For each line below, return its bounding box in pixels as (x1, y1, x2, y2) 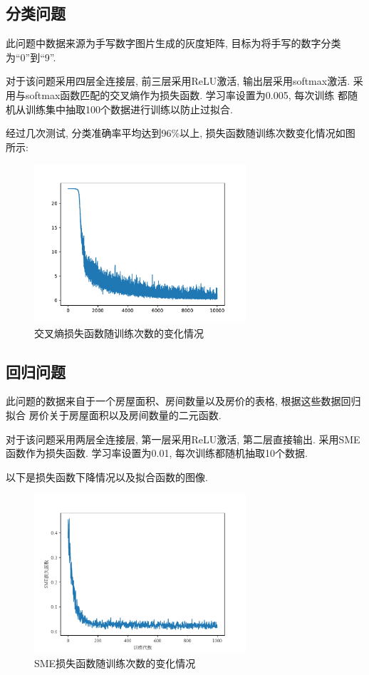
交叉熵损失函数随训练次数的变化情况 (34, 325, 204, 340)
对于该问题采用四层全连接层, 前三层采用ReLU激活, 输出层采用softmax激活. (6, 73, 350, 88)
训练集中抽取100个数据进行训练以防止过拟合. (25, 101, 233, 116)
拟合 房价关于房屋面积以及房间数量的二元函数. (6, 407, 222, 422)
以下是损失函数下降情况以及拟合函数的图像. (6, 469, 208, 484)
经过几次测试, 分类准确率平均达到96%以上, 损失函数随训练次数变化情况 (6, 125, 336, 140)
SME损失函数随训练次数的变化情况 (34, 655, 196, 670)
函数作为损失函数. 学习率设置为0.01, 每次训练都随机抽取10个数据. (6, 445, 308, 460)
